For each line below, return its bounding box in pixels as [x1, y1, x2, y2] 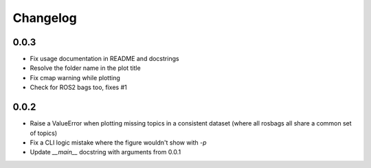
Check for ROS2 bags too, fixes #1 [30, 83, 127, 92]
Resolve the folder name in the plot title [30, 64, 141, 72]
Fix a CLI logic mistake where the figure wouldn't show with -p [30, 138, 207, 147]
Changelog [12, 10, 77, 25]
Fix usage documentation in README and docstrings [30, 55, 179, 63]
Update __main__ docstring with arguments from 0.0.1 [30, 148, 181, 156]
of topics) [30, 129, 58, 137]
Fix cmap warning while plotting [30, 73, 120, 82]
